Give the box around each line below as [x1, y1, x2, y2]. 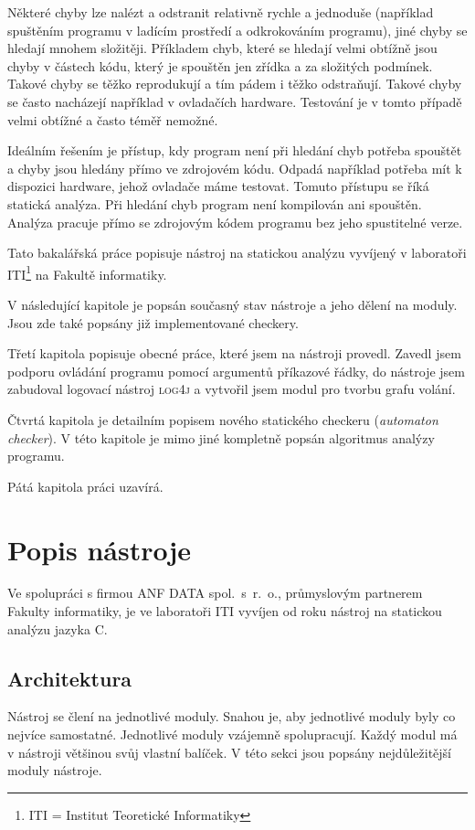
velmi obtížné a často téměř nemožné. [7, 110, 218, 129]
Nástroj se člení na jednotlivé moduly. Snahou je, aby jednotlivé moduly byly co [7, 707, 456, 726]
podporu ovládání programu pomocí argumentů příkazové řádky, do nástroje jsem [7, 361, 466, 380]
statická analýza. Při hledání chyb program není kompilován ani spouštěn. [7, 194, 422, 213]
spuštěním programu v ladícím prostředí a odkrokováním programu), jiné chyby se [7, 20, 468, 39]
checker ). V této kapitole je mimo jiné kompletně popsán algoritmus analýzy [7, 428, 435, 447]
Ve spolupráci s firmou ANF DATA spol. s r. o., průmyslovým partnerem [7, 583, 423, 602]
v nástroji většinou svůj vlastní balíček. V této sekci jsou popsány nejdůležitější [7, 742, 452, 761]
